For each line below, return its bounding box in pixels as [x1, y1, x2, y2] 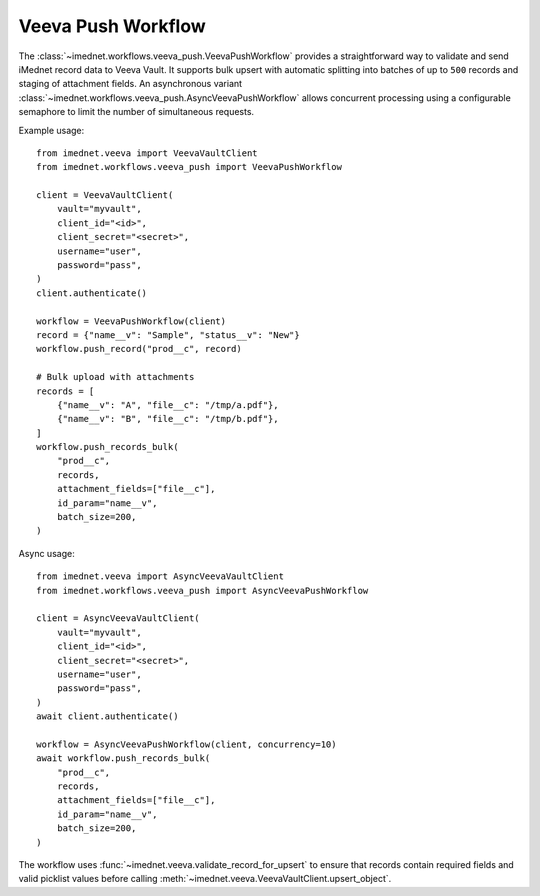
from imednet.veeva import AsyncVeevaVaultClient [36, 571, 285, 582]
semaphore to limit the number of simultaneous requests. [18, 106, 255, 118]
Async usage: [18, 547, 75, 559]
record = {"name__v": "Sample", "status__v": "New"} [36, 329, 300, 340]
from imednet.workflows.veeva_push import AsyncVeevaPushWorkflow [36, 585, 369, 596]
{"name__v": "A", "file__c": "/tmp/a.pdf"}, [56, 399, 279, 410]
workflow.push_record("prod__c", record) [36, 343, 242, 355]
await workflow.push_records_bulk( [36, 753, 211, 764]
